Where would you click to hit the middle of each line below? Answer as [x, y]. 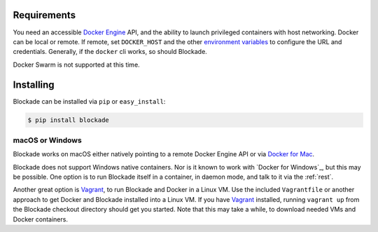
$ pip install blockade [69, 120]
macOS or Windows [47, 140]
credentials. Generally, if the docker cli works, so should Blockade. [110, 52]
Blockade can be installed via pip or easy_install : [89, 101]
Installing [34, 84]
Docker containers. [40, 219]
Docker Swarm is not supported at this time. [76, 64]
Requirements [44, 15]
